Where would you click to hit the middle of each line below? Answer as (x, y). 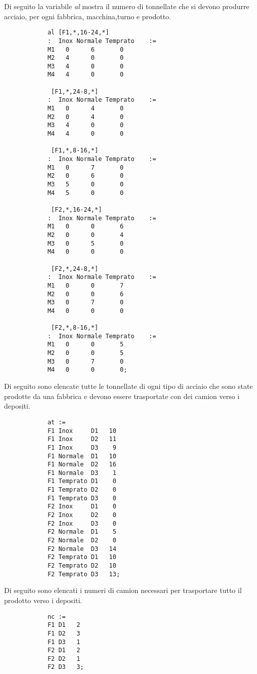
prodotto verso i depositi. (43, 600)
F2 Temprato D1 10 (82, 557)
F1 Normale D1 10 (82, 456)
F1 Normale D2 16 (82, 465)
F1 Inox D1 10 (82, 431)
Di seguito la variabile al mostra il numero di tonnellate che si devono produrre (127, 6)
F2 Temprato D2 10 (82, 566)
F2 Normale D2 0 (82, 541)
